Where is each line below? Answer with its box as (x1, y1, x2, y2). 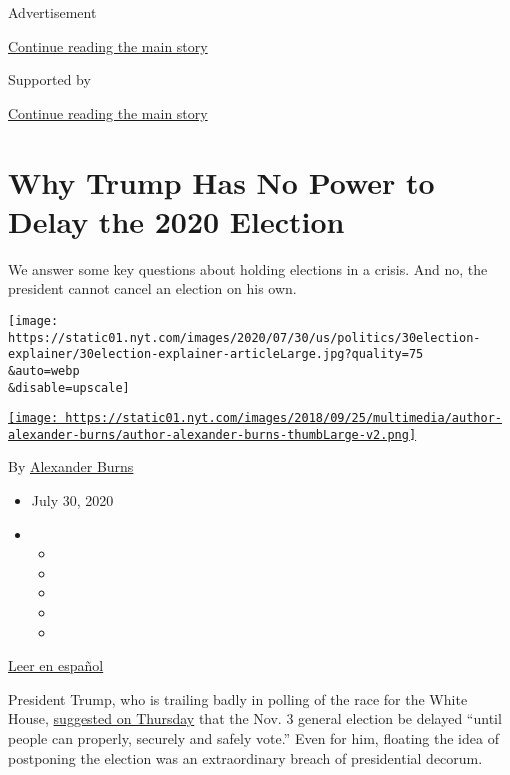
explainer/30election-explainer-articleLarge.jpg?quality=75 (8, 347, 424, 362)
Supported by (8, 69, 91, 90)
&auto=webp (8, 363, 80, 378)
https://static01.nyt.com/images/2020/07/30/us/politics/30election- (8, 330, 481, 345)
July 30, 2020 (31, 490, 114, 511)
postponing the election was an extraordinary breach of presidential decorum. (8, 747, 483, 768)
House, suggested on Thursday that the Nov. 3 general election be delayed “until (8, 708, 502, 729)
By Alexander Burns (8, 456, 134, 477)
